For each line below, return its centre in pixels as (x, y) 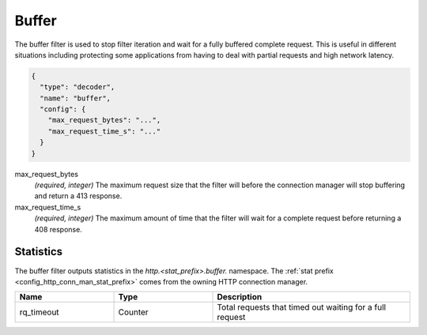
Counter (134, 312)
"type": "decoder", (77, 87)
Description (240, 297)
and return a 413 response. (78, 196)
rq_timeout (39, 312)
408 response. (58, 229)
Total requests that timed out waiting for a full (302, 307)
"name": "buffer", (75, 98)
